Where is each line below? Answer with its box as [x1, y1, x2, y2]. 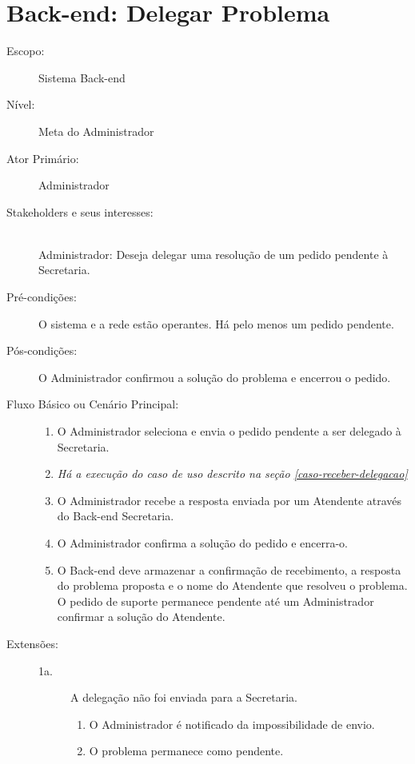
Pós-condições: [6, 342, 78, 359]
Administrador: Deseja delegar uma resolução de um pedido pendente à [38, 245, 389, 262]
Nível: [6, 96, 35, 113]
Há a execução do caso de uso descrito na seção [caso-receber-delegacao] [57, 465, 408, 482]
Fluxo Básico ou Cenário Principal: [6, 396, 179, 412]
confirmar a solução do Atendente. [57, 608, 225, 625]
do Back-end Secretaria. [57, 507, 174, 524]
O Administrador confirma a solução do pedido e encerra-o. [57, 535, 348, 551]
